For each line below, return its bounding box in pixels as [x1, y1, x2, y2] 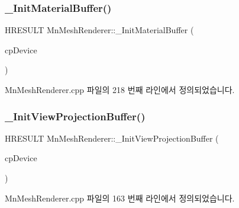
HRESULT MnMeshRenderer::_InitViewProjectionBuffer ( [5, 132, 219, 144]
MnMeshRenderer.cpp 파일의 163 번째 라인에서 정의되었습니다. [5, 191, 235, 204]
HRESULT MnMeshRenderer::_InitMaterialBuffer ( [5, 24, 194, 36]
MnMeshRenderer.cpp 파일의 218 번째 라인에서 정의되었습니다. [5, 84, 235, 95]
